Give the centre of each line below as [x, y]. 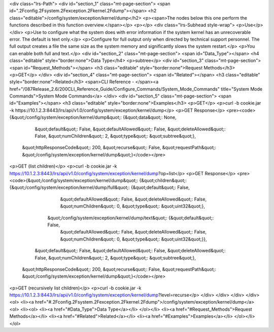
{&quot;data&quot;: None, [150, 117]
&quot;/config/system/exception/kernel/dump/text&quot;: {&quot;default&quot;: [131, 218]
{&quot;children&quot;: [163, 180]
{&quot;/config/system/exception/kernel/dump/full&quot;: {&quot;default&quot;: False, [99, 187]
